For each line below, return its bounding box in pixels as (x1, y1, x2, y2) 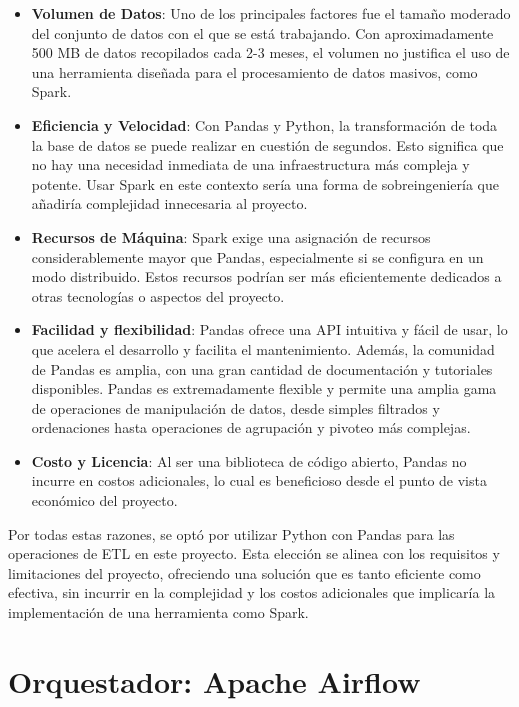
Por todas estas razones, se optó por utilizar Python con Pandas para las (8, 523, 455, 544)
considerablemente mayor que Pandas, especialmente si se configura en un (31, 246, 484, 267)
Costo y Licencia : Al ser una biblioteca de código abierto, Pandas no (31, 450, 467, 471)
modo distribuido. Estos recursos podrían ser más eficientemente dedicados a (31, 266, 502, 287)
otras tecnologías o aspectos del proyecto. (31, 285, 285, 306)
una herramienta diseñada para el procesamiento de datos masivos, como (31, 61, 478, 82)
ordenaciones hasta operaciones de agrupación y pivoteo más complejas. (31, 417, 471, 438)
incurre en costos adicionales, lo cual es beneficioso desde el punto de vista (31, 470, 487, 491)
